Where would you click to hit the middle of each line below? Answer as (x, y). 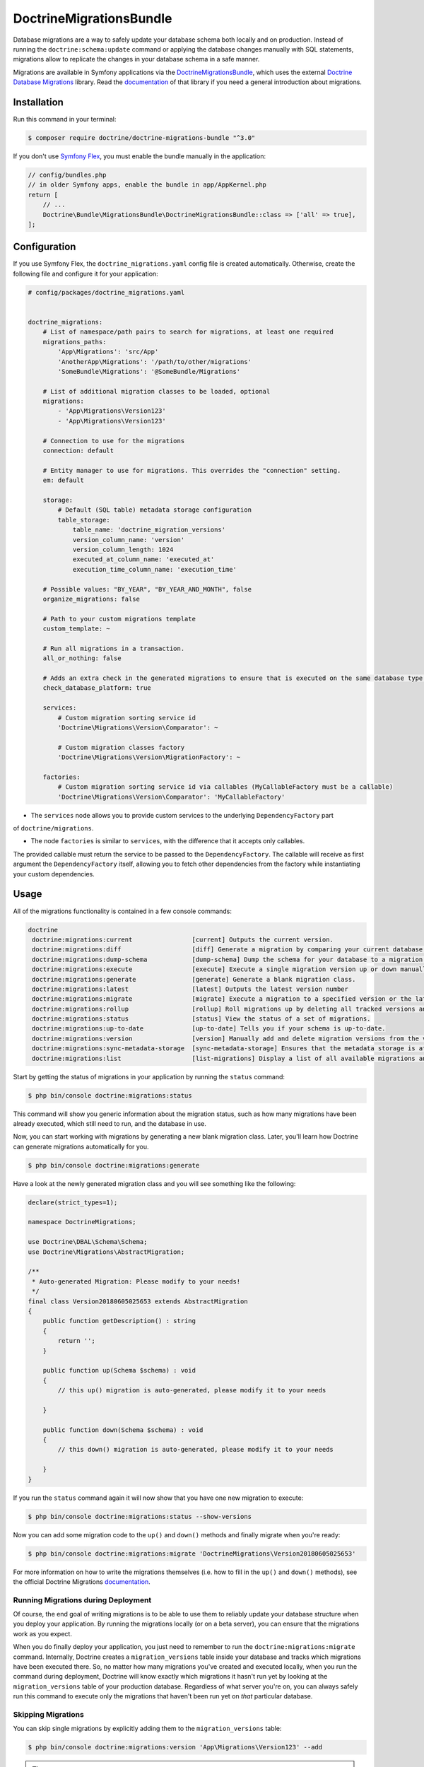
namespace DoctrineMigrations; (82, 1222)
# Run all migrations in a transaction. (114, 648)
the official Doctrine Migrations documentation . (82, 1581)
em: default (64, 480)
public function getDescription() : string (119, 1321)
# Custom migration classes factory (121, 747)
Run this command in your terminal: (65, 119)
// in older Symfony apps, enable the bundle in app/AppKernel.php (147, 185)
